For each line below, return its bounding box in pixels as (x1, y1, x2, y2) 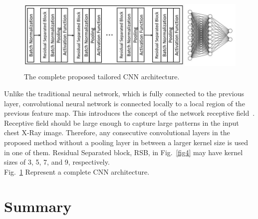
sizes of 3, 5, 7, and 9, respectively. (4, 157, 110, 167)
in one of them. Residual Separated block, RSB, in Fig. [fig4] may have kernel (4, 147, 243, 157)
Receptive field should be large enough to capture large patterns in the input (4, 117, 239, 128)
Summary (4, 196, 72, 216)
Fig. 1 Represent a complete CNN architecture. (4, 166, 150, 177)
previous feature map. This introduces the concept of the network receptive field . (4, 108, 255, 118)
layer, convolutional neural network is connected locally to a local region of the (4, 98, 245, 108)
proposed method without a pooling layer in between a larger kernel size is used (4, 137, 248, 147)
